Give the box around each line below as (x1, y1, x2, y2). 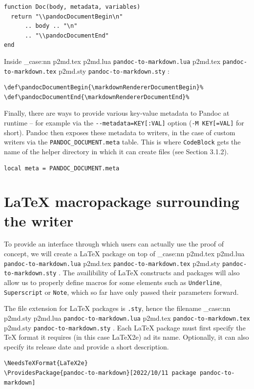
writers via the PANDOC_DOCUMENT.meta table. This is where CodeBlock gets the (4, 137, 241, 147)
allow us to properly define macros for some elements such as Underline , (4, 277, 222, 287)
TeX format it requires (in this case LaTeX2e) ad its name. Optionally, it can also (4, 332, 249, 342)
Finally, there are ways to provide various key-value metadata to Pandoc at (4, 108, 230, 118)
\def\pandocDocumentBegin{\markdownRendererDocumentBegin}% (4, 84, 204, 91)
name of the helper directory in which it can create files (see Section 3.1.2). (4, 146, 229, 156)
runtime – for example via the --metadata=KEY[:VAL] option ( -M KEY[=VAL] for (4, 118, 244, 128)
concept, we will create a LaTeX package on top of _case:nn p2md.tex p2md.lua (4, 248, 245, 259)
